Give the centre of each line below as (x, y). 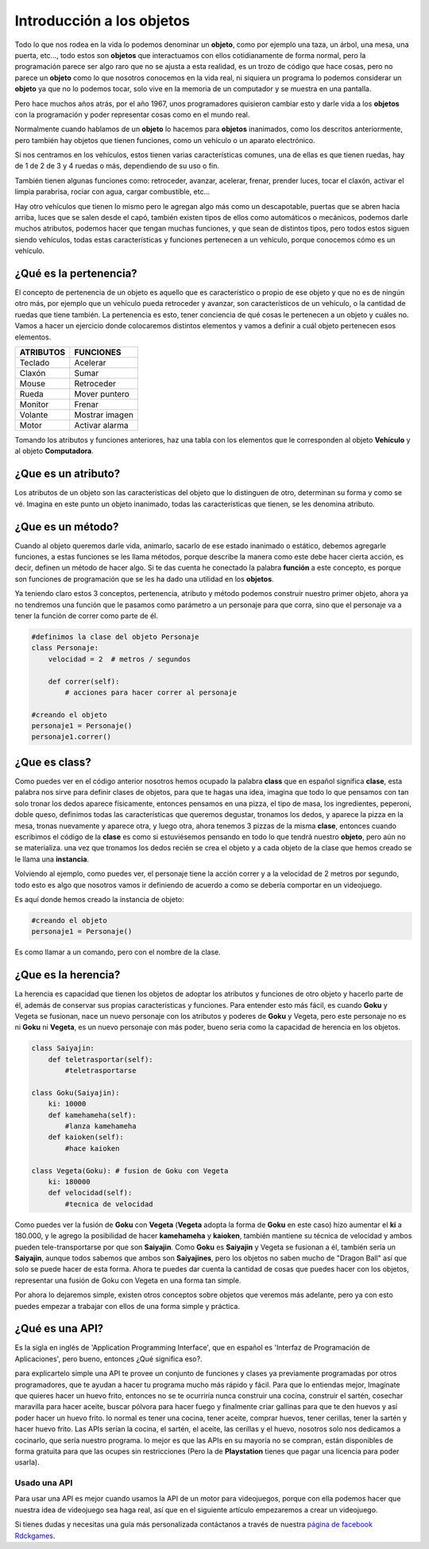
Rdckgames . (35, 1535)
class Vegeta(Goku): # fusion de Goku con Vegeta (130, 1171)
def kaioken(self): (86, 1137)
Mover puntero (102, 394)
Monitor (34, 405)
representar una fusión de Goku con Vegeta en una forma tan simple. (128, 1280)
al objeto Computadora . (54, 451)
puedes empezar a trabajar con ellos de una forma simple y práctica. (127, 1306)
